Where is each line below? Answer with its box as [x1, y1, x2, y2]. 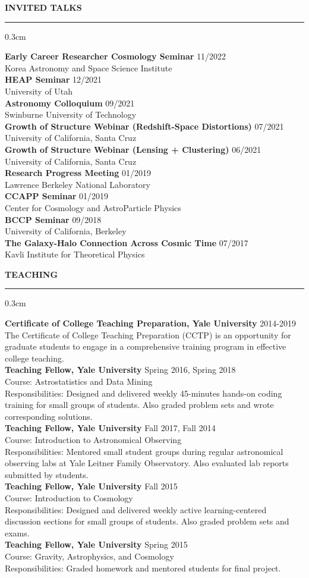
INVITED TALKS [5, 1, 82, 13]
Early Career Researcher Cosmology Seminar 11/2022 [5, 50, 226, 62]
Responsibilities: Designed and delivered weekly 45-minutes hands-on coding [5, 387, 282, 399]
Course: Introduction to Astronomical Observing [5, 433, 182, 445]
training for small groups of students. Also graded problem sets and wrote [5, 398, 274, 411]
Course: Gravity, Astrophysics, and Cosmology [5, 549, 174, 562]
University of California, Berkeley [5, 225, 127, 237]
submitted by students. [5, 468, 89, 480]
